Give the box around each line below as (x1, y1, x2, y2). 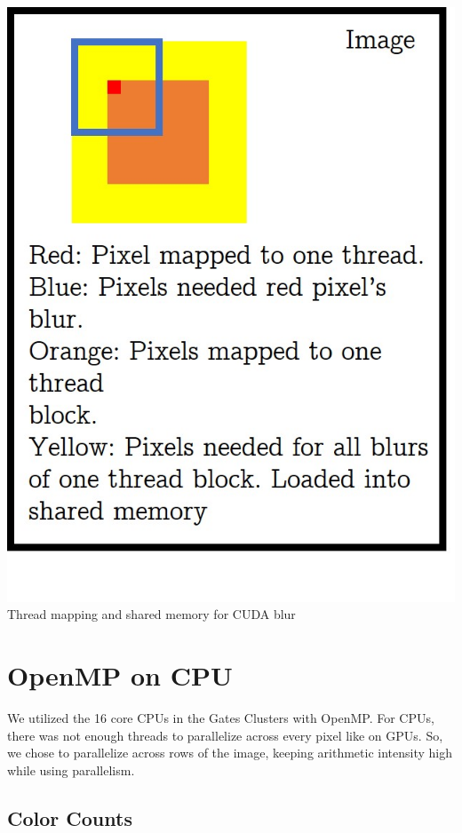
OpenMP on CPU (7, 656, 233, 693)
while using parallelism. (7, 760, 135, 779)
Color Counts (7, 804, 132, 831)
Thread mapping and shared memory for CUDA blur (7, 605, 296, 623)
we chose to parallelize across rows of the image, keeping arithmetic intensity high (7, 743, 452, 762)
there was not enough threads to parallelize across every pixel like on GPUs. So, (7, 726, 443, 744)
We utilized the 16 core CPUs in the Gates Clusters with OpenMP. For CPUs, (7, 708, 434, 726)
